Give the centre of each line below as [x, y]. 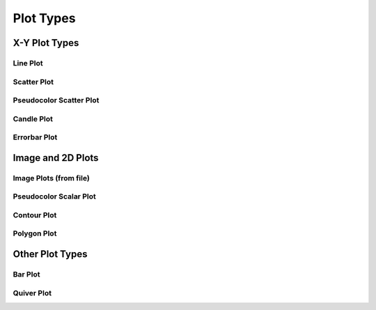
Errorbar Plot [35, 137]
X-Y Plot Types [46, 43]
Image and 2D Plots [56, 158]
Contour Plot [35, 215]
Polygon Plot [35, 233]
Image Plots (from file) [51, 178]
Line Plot [28, 63]
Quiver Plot [32, 293]
